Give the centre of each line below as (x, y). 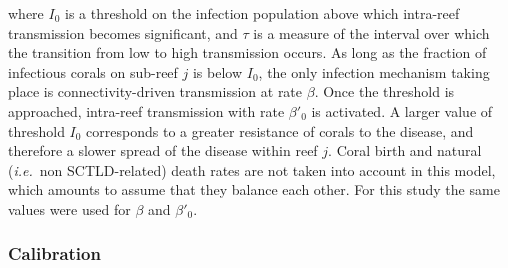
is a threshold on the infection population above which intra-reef (262, 13)
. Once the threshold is (384, 91)
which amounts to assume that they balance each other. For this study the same (254, 189)
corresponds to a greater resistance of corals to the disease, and (280, 130)
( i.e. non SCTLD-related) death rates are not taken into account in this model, (252, 169)
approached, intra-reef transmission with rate (146, 110)
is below (217, 71)
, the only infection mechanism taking (374, 71)
